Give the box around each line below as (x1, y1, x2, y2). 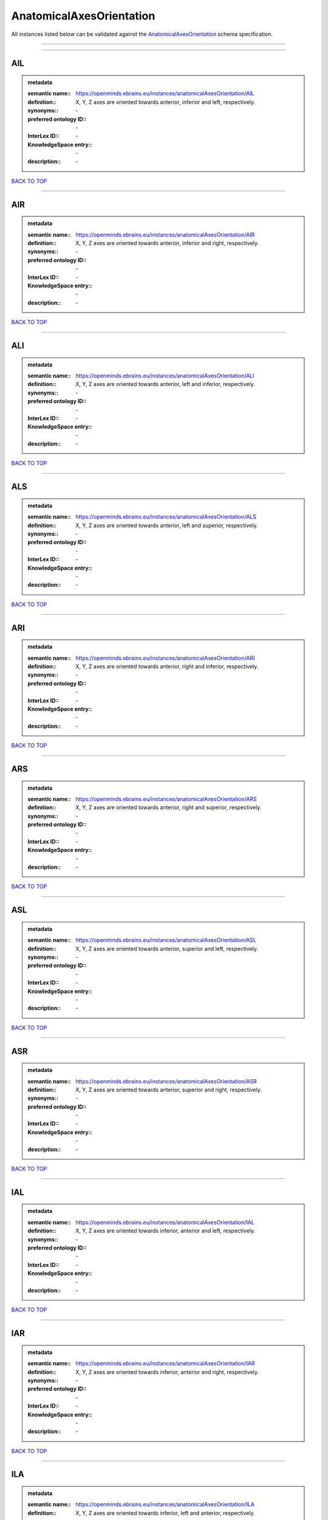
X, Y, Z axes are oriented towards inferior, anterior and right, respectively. (75, 1368, 259, 1375)
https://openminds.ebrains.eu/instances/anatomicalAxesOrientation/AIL (75, 90, 255, 97)
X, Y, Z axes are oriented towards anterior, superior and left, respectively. (75, 945, 258, 952)
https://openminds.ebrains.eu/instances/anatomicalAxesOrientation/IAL (75, 1218, 255, 1226)
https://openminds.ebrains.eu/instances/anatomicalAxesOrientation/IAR (75, 1359, 255, 1367)
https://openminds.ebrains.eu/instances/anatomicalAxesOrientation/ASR (75, 1077, 258, 1085)
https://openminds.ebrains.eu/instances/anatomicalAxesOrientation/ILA (75, 1501, 255, 1508)
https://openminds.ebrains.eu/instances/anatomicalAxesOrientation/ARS (75, 795, 258, 803)
